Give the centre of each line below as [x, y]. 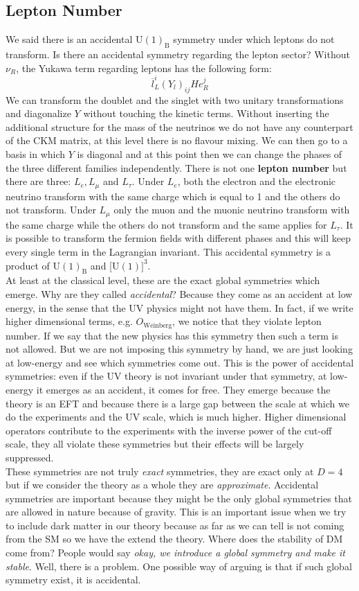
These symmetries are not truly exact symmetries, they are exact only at [160, 471]
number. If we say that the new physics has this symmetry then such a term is [172, 335]
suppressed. [30, 457]
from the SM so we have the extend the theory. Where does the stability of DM [174, 539]
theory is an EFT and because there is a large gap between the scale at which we [177, 403]
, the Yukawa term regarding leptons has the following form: [144, 68]
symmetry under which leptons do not [254, 39]
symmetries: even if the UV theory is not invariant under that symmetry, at [166, 376]
